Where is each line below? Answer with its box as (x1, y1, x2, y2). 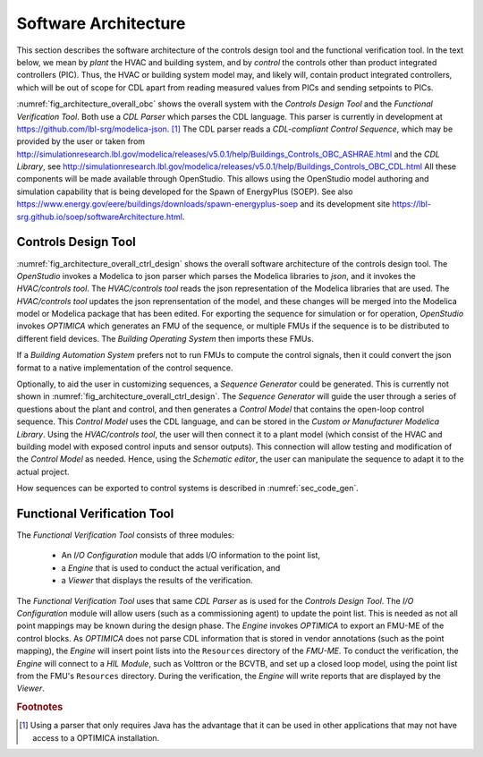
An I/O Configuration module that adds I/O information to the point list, (61, 550, 321, 561)
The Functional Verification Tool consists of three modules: (16, 530, 234, 540)
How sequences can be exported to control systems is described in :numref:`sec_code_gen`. (16, 483, 360, 494)
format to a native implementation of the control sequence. (16, 362, 233, 373)
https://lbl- (392, 199, 431, 209)
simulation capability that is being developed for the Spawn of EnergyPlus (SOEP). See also (16, 186, 353, 197)
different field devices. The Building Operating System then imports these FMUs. (16, 333, 314, 344)
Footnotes (16, 701, 64, 713)
